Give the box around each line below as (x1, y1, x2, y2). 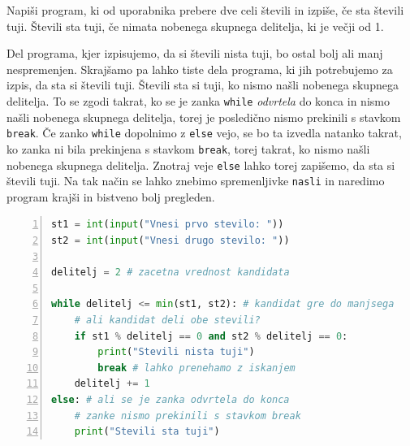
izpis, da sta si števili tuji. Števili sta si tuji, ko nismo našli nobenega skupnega (6, 76, 399, 93)
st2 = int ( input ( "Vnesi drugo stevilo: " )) (51, 235, 290, 247)
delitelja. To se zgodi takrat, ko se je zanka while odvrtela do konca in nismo (6, 92, 390, 109)
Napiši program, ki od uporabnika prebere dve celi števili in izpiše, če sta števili (6, 2, 404, 18)
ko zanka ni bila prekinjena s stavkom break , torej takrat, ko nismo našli (6, 140, 370, 157)
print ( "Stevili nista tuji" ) (97, 346, 255, 358)
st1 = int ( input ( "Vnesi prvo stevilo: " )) (51, 219, 284, 231)
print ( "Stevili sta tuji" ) (74, 426, 220, 438)
